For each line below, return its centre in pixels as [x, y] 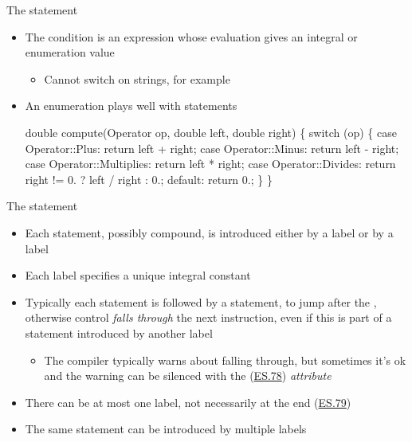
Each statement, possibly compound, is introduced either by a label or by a [209, 232]
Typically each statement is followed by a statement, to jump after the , [201, 301]
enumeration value [70, 52]
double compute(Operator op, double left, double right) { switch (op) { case [211, 132]
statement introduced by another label [119, 332]
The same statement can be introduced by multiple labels [166, 429]
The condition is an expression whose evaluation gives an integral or [191, 36]
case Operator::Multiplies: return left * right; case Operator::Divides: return [210, 164]
